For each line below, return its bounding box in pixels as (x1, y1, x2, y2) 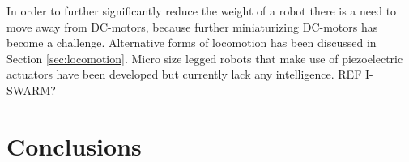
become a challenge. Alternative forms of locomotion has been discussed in (6, 34, 377, 51)
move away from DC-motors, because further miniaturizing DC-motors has (6, 18, 378, 35)
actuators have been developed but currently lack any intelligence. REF (6, 66, 362, 83)
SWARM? (6, 81, 56, 98)
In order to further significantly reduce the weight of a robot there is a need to (6, 2, 397, 19)
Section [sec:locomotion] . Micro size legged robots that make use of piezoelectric (6, 49, 403, 66)
